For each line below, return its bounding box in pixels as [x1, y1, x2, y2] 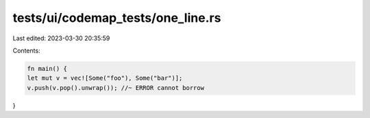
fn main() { [27, 65, 68, 72]
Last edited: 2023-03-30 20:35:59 [12, 34, 110, 42]
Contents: [12, 46, 40, 55]
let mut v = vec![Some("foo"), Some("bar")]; [27, 74, 183, 82]
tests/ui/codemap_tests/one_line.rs [12, 10, 221, 25]
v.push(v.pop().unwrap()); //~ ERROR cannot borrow [27, 84, 205, 91]
